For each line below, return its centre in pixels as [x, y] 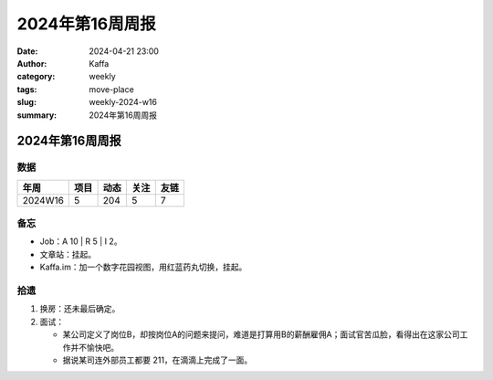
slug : [26, 102]
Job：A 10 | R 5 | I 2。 [81, 241]
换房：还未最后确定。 [80, 309]
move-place [111, 89]
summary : [37, 115]
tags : [27, 89]
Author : [32, 63]
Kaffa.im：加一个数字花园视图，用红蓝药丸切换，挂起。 [143, 267]
